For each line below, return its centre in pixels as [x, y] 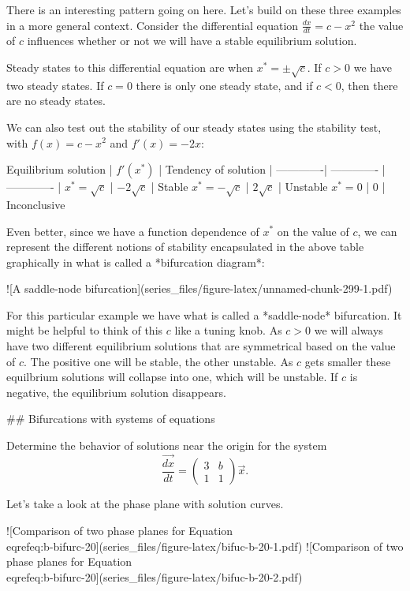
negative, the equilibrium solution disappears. [116, 392]
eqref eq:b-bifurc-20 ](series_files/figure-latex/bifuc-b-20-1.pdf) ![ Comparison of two [205, 546]
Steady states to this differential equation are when [130, 67]
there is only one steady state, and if [224, 85]
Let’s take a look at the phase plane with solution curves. [145, 504]
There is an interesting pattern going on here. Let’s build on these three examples [204, 9]
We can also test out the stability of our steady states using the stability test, [194, 127]
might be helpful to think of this [85, 330]
